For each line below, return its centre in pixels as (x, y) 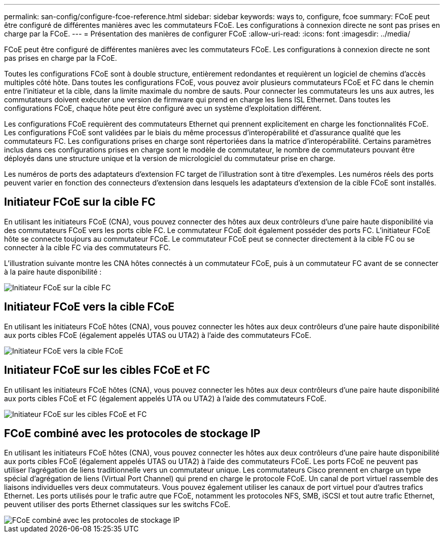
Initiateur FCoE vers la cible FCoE (89, 307)
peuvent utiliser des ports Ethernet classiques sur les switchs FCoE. (117, 505)
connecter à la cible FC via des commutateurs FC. (87, 247)
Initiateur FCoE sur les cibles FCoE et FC (107, 370)
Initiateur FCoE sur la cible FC (80, 202)
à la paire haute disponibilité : (53, 272)
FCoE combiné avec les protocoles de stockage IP (132, 433)
